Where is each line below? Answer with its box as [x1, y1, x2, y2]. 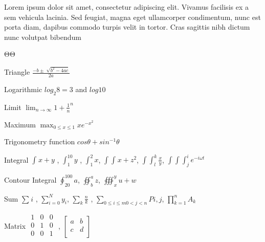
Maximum [4, 119, 36, 129]
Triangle [4, 67, 30, 77]
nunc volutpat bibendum [4, 31, 81, 42]
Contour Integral [4, 174, 57, 185]
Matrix [4, 220, 26, 231]
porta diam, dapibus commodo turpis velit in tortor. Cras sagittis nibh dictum [4, 21, 250, 32]
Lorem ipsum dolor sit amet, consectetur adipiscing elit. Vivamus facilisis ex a [4, 2, 249, 12]
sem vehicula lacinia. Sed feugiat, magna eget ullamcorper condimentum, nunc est [4, 11, 261, 22]
